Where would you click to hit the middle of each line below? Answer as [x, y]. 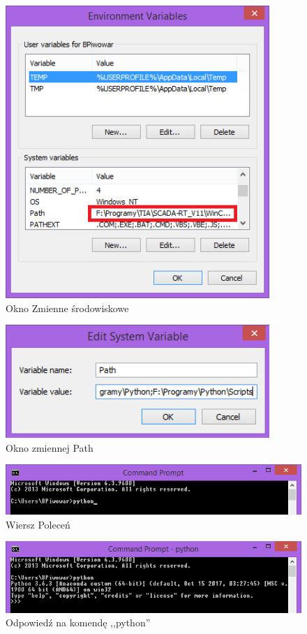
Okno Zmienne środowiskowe [67, 308]
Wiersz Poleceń [38, 524]
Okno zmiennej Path [50, 447]
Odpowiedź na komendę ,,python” [78, 622]
